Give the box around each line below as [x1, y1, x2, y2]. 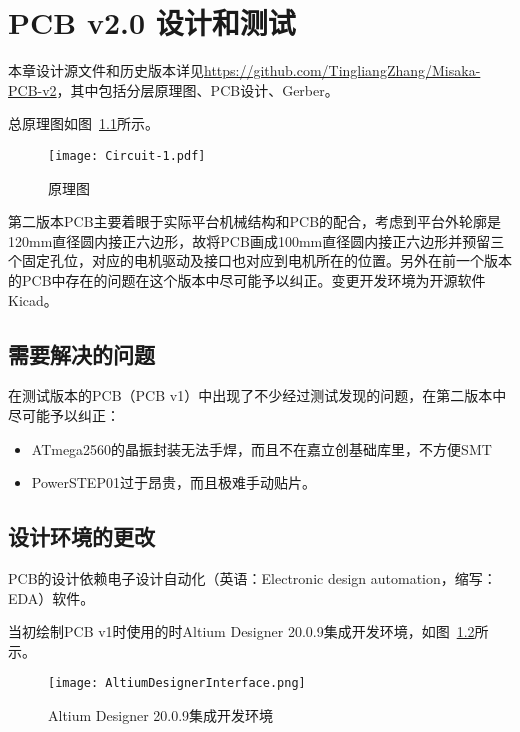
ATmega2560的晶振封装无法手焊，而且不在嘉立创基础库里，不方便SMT [31, 438, 492, 459]
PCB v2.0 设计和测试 [8, 2, 296, 43]
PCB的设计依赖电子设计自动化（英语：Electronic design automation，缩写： [8, 567, 497, 588]
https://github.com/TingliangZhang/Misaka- [204, 60, 481, 81]
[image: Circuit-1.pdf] [48, 148, 206, 163]
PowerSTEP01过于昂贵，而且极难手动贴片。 [31, 472, 316, 493]
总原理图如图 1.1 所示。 [8, 113, 159, 134]
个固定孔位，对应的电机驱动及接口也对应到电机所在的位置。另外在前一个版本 [8, 250, 512, 271]
